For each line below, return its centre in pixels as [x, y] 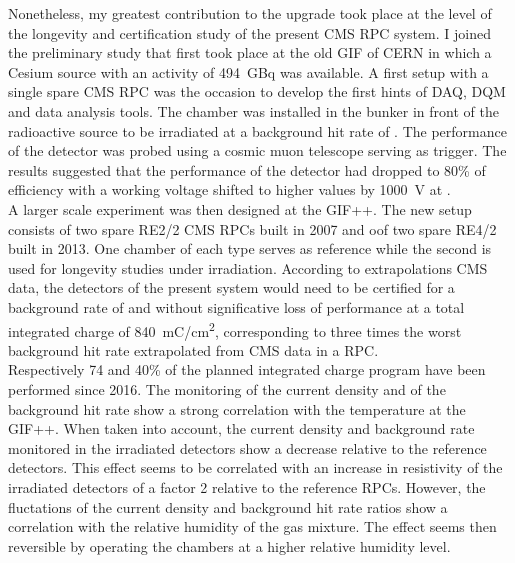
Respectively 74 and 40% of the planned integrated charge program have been [247, 369]
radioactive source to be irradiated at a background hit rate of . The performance [257, 130]
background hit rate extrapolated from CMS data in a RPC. [193, 349]
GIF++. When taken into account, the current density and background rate [241, 428]
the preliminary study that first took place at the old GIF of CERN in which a [250, 52]
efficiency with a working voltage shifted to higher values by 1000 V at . [229, 189]
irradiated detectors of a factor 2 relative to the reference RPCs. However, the [247, 486]
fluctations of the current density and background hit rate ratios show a [228, 506]
